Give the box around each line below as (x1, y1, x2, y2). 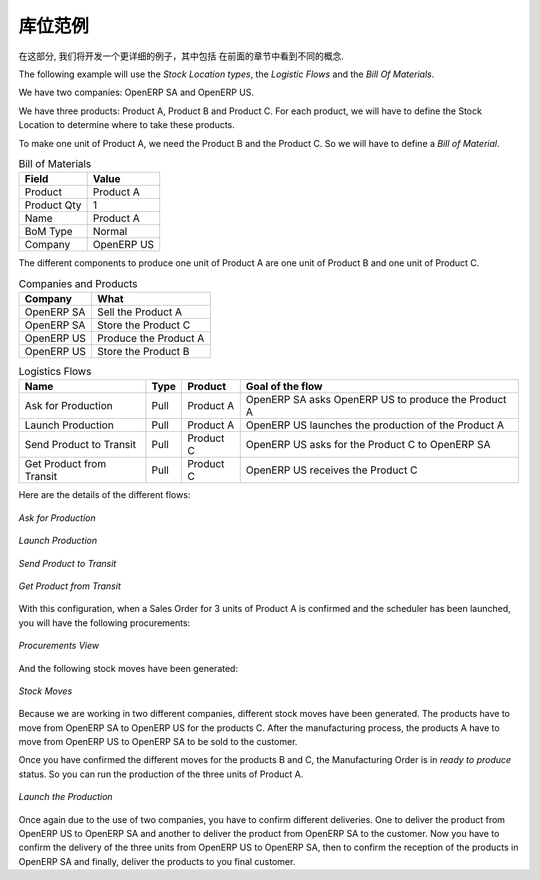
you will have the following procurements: (18, 616, 191, 629)
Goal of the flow (245, 380, 323, 394)
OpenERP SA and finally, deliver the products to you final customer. (18, 855, 296, 867)
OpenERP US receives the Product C (245, 463, 418, 477)
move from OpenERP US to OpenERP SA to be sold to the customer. (18, 736, 298, 748)
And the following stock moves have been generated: (18, 662, 239, 674)
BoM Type (24, 225, 74, 239)
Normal (92, 225, 128, 239)
